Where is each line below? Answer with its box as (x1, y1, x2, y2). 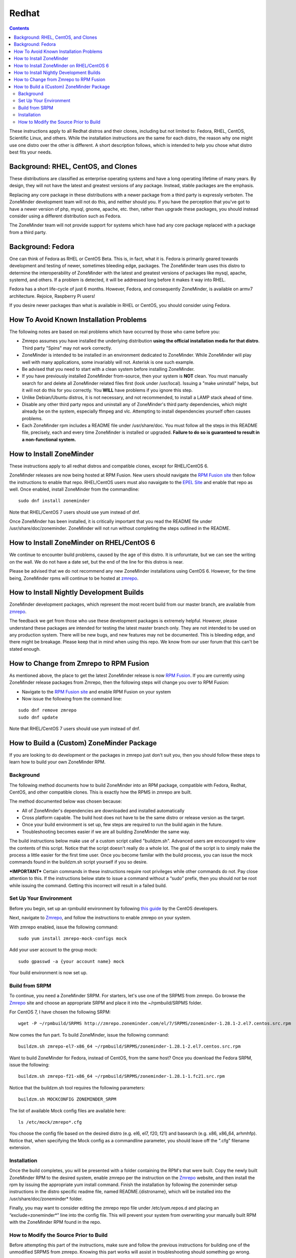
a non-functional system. (22, 436, 76, 442)
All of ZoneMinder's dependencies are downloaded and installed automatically (22, 808, 184, 814)
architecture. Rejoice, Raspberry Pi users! (9, 293, 95, 299)
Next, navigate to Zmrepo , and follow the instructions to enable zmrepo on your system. (9, 915, 191, 921)
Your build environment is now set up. (9, 970, 88, 976)
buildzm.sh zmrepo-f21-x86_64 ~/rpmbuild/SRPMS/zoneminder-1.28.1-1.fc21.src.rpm (18, 1073, 225, 1079)
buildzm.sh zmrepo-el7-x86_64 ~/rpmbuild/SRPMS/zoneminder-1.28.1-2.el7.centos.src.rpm (18, 1044, 241, 1049)
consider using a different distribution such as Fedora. (9, 213, 122, 219)
